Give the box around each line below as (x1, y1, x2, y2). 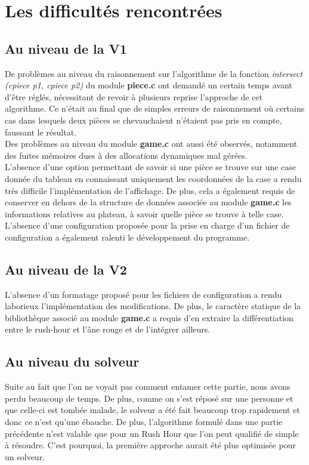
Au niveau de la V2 (5, 260, 127, 278)
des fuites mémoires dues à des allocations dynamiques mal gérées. (5, 149, 248, 161)
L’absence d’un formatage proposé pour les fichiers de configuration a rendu (5, 288, 282, 300)
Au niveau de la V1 (5, 39, 127, 57)
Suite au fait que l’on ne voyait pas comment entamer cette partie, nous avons (5, 380, 291, 393)
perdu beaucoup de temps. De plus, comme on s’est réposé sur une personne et (5, 392, 293, 404)
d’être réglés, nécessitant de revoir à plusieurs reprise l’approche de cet (5, 90, 263, 103)
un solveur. (5, 450, 45, 463)
